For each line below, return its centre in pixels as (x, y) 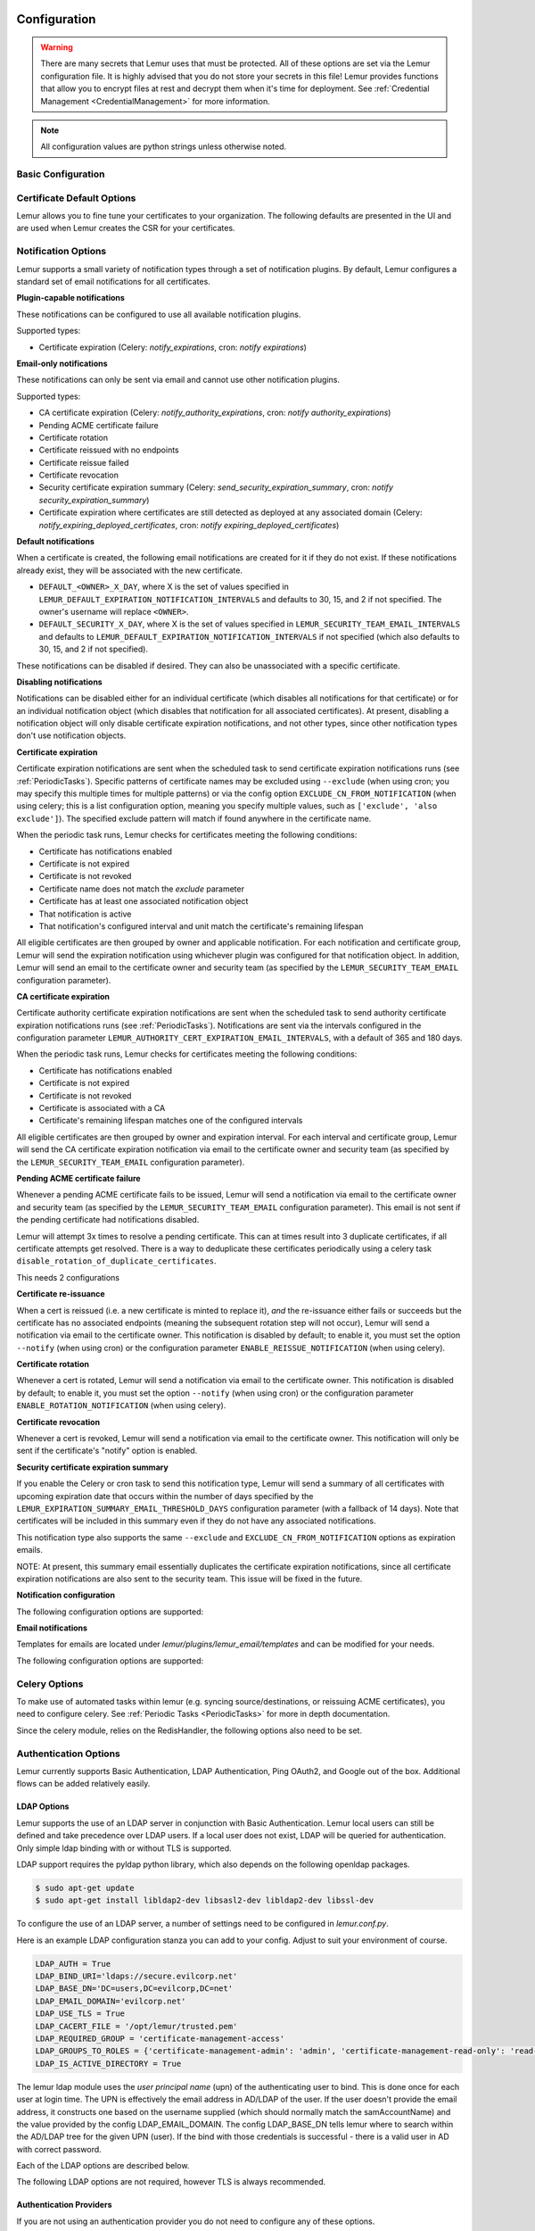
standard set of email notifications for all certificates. (114, 281)
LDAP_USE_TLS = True (80, 2014)
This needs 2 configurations (68, 1277)
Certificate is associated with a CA (102, 1108)
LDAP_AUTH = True (73, 1964)
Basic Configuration (61, 174)
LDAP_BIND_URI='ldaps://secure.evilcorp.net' (136, 1976)
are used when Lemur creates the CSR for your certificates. (126, 228)
